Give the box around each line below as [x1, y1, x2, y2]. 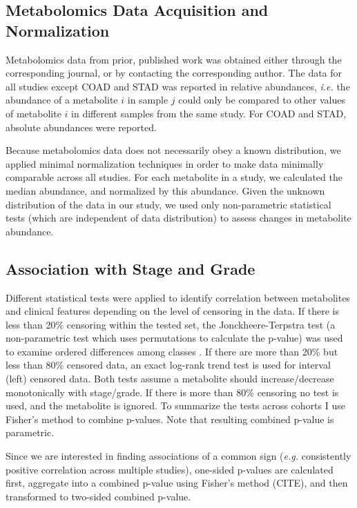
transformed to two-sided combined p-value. [6, 489, 191, 503]
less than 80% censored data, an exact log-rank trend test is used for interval [6, 358, 331, 372]
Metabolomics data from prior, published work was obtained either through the [6, 52, 342, 66]
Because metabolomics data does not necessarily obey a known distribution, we [6, 143, 341, 157]
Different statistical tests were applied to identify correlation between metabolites [6, 290, 350, 304]
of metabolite [6, 106, 61, 120]
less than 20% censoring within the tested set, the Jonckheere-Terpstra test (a [6, 317, 336, 331]
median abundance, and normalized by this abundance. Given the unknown [6, 183, 325, 197]
